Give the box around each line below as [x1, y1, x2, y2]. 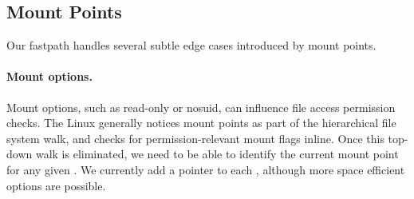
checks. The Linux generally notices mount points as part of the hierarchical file [6, 114, 396, 131]
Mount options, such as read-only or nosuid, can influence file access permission [6, 98, 396, 115]
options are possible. [6, 177, 106, 193]
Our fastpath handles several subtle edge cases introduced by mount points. [6, 37, 377, 54]
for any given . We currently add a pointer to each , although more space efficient [6, 161, 405, 177]
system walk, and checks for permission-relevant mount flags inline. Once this [6, 129, 384, 146]
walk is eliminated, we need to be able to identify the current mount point [35, 145, 399, 162]
